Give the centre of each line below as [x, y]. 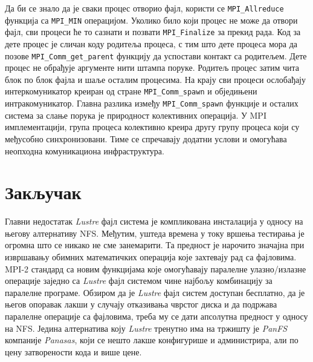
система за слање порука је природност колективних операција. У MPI [136, 115]
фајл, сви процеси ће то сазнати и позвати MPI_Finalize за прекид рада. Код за [153, 32]
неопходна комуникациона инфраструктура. [85, 150]
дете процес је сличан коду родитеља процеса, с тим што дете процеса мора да [151, 43]
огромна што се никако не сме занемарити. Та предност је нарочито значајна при [155, 245]
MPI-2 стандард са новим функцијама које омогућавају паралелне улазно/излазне [156, 268]
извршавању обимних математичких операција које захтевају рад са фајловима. [151, 257]
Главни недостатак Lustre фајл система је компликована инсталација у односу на [154, 221]
